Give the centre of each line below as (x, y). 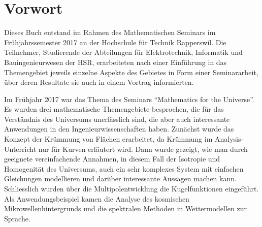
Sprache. (17, 218)
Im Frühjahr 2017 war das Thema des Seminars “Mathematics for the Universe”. (129, 99)
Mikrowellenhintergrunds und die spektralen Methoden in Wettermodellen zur (126, 208)
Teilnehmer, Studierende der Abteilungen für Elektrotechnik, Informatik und (123, 52)
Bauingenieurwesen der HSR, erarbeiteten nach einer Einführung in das (116, 62)
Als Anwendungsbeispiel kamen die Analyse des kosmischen (97, 198)
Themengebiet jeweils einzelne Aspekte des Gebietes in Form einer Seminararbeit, (131, 72)
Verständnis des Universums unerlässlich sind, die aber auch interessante (117, 119)
